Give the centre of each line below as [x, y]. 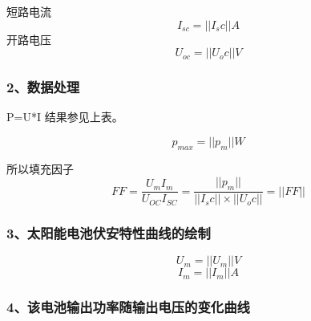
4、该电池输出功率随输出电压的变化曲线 [128, 307]
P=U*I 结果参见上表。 [65, 117]
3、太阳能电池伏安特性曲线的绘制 [109, 233]
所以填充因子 [40, 168]
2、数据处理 [43, 87]
